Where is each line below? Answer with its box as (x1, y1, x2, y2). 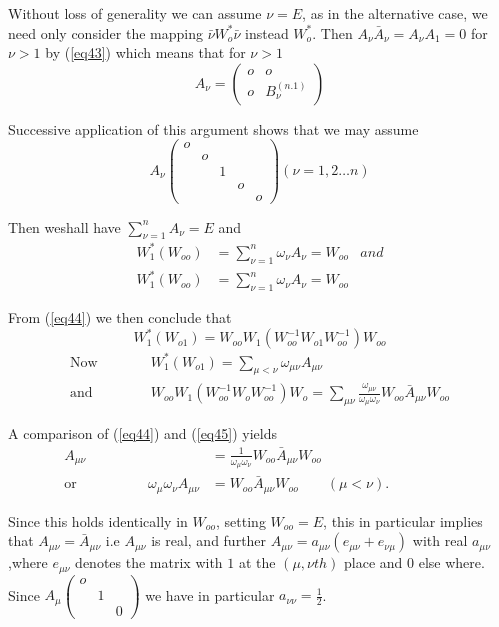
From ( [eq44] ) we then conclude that (8, 307, 232, 328)
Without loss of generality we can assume (8, 3, 262, 23)
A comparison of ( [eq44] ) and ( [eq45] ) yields (8, 423, 277, 444)
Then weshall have (8, 216, 121, 237)
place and (344, 552, 403, 573)
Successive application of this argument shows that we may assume (8, 118, 419, 139)
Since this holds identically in (8, 510, 188, 531)
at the (238, 552, 276, 573)
